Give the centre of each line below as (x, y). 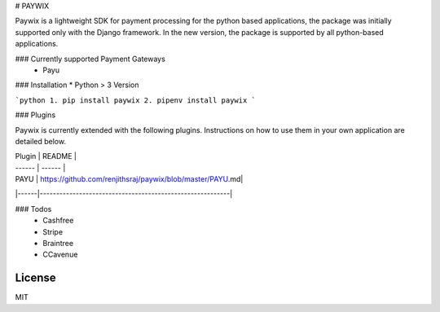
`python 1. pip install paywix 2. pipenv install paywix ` (136, 100)
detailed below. (41, 141)
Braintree (58, 244)
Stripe (53, 231)
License (35, 278)
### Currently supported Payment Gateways (90, 59)
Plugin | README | (46, 156)
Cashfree (58, 221)
